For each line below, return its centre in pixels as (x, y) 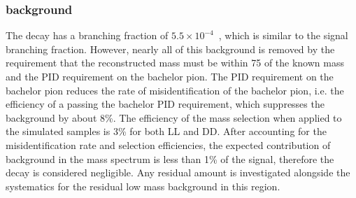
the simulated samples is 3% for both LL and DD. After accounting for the (166, 131)
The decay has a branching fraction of (87, 35)
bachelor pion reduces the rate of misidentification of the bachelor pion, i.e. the (175, 90)
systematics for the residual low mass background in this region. (143, 186)
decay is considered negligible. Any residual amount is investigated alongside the (178, 172)
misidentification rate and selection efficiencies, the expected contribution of (168, 144)
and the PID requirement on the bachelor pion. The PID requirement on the (170, 76)
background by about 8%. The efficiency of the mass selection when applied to (174, 117)
